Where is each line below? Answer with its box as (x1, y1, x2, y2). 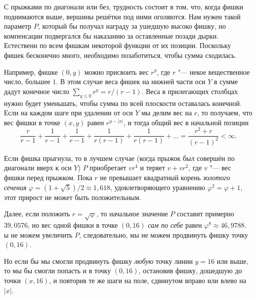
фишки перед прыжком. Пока (4, 172, 92, 182)
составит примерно (177, 208, 234, 219)
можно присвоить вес (84, 66, 149, 77)
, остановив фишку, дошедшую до (138, 265, 242, 276)
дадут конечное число (4, 86, 70, 96)
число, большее (4, 76, 50, 87)
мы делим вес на (141, 107, 192, 118)
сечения (4, 182, 27, 192)
